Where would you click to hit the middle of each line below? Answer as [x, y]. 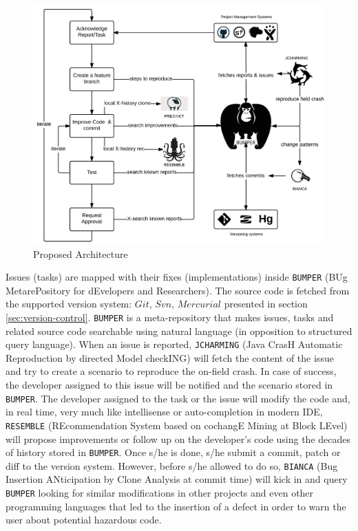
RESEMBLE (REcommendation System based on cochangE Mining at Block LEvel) [177, 425]
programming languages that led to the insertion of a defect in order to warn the [176, 506]
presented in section [266, 304]
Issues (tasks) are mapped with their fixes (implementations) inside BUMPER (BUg [177, 277]
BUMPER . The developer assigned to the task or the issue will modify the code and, [178, 398]
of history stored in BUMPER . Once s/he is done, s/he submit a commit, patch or [173, 452]
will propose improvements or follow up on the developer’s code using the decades [178, 438]
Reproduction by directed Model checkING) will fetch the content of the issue [170, 357]
